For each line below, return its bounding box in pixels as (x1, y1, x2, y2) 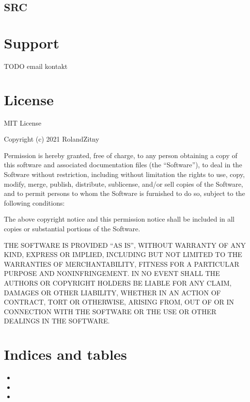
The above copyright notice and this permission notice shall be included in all (4, 214, 235, 224)
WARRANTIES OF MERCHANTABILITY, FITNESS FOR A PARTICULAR (4, 258, 239, 269)
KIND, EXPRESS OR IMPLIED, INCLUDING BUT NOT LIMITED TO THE (4, 249, 242, 259)
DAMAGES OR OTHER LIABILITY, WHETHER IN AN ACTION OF (4, 287, 221, 297)
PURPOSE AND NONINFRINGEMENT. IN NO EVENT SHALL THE (4, 268, 220, 278)
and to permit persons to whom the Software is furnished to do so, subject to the (4, 188, 245, 198)
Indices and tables (4, 344, 127, 364)
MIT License (4, 117, 42, 128)
